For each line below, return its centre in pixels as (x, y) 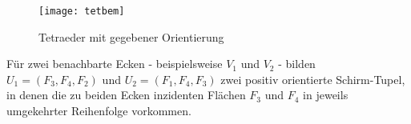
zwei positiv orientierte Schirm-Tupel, (313, 79)
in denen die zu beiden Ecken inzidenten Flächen (126, 95)
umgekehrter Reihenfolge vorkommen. (99, 111)
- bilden (297, 64)
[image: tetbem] (82, 11)
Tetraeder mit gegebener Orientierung (131, 36)
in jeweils (326, 95)
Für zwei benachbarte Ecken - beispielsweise (115, 64)
